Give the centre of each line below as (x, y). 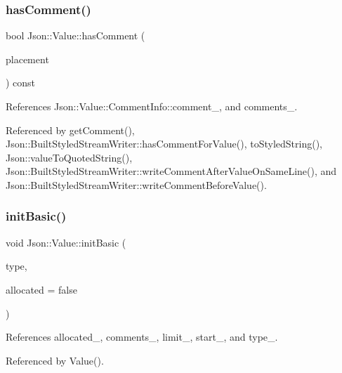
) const (21, 83)
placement (27, 59)
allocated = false (41, 289)
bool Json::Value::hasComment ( (75, 35)
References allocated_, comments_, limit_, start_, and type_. (142, 337)
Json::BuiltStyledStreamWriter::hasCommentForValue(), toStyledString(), (164, 144)
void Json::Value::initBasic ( (66, 242)
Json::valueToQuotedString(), (69, 157)
